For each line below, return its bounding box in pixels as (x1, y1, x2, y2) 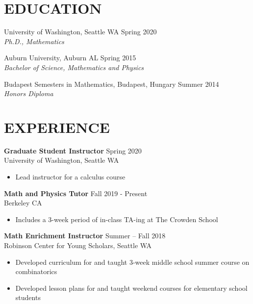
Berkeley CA (4, 198, 42, 208)
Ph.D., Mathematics (4, 36, 64, 46)
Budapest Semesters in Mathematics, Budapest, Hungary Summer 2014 (4, 78, 219, 89)
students (15, 292, 41, 303)
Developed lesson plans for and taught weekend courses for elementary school (15, 282, 248, 293)
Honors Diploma (4, 88, 53, 99)
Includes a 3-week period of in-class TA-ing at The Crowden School (15, 214, 218, 224)
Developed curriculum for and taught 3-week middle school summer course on (15, 256, 250, 267)
